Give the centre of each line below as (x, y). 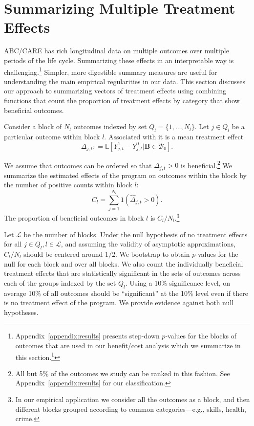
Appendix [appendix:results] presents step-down (87, 336)
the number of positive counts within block (68, 185)
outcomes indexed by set (110, 126)
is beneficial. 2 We (206, 164)
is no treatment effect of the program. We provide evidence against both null (119, 303)
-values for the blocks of (201, 336)
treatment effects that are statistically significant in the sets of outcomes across (122, 273)
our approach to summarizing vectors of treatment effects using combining (115, 91)
